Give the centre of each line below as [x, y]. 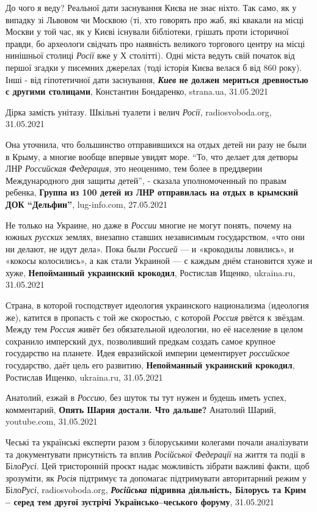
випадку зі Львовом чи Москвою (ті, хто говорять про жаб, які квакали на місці [155, 19]
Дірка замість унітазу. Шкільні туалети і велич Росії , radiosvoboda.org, [139, 112]
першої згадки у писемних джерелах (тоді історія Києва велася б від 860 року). [154, 67]
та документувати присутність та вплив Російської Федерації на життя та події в [155, 454]
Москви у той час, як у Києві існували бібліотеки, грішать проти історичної [147, 31]
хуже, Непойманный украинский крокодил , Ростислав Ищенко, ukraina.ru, [151, 272]
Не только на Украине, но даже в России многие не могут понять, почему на [149, 225]
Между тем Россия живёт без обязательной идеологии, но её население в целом [154, 329]
